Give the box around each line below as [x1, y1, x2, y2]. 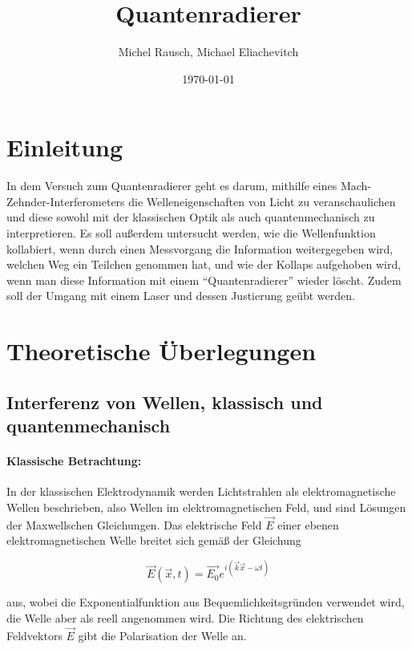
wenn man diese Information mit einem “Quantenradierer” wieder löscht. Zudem [6, 271, 402, 288]
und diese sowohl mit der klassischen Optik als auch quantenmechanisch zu [6, 209, 375, 225]
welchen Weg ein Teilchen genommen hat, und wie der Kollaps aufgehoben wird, [6, 256, 402, 273]
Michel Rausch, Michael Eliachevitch [118, 43, 299, 60]
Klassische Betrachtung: [6, 452, 142, 469]
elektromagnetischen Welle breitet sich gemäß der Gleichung [6, 532, 301, 549]
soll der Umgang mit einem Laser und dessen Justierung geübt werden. [6, 287, 355, 304]
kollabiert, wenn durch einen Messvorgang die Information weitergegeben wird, [6, 240, 394, 257]
